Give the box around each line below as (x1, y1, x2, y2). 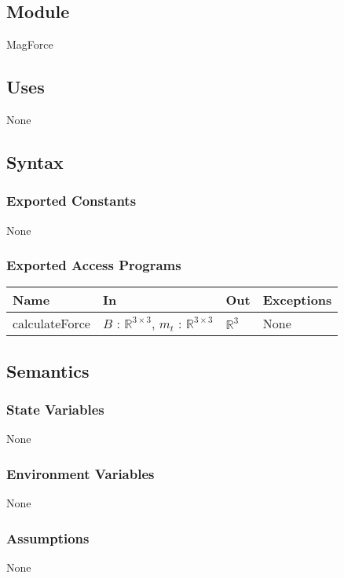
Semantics (6, 358, 90, 382)
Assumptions (6, 528, 90, 547)
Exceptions (262, 291, 332, 309)
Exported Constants (6, 191, 137, 210)
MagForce (6, 36, 53, 53)
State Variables (6, 400, 104, 419)
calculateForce (13, 314, 90, 333)
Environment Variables (6, 463, 155, 483)
